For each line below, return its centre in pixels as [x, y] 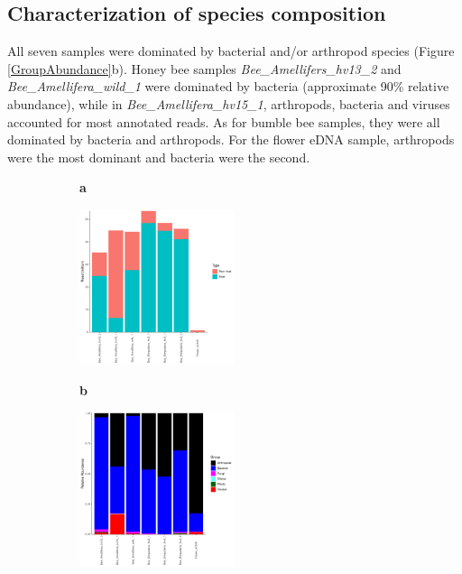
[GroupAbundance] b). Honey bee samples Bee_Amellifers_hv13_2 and [204, 68]
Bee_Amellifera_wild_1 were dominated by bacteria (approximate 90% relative [228, 86]
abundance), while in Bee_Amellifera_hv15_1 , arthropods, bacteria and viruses [229, 103]
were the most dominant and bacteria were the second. [159, 157]
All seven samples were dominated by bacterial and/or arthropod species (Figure [231, 51]
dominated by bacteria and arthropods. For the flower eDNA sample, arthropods [231, 139]
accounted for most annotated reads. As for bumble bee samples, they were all [224, 121]
